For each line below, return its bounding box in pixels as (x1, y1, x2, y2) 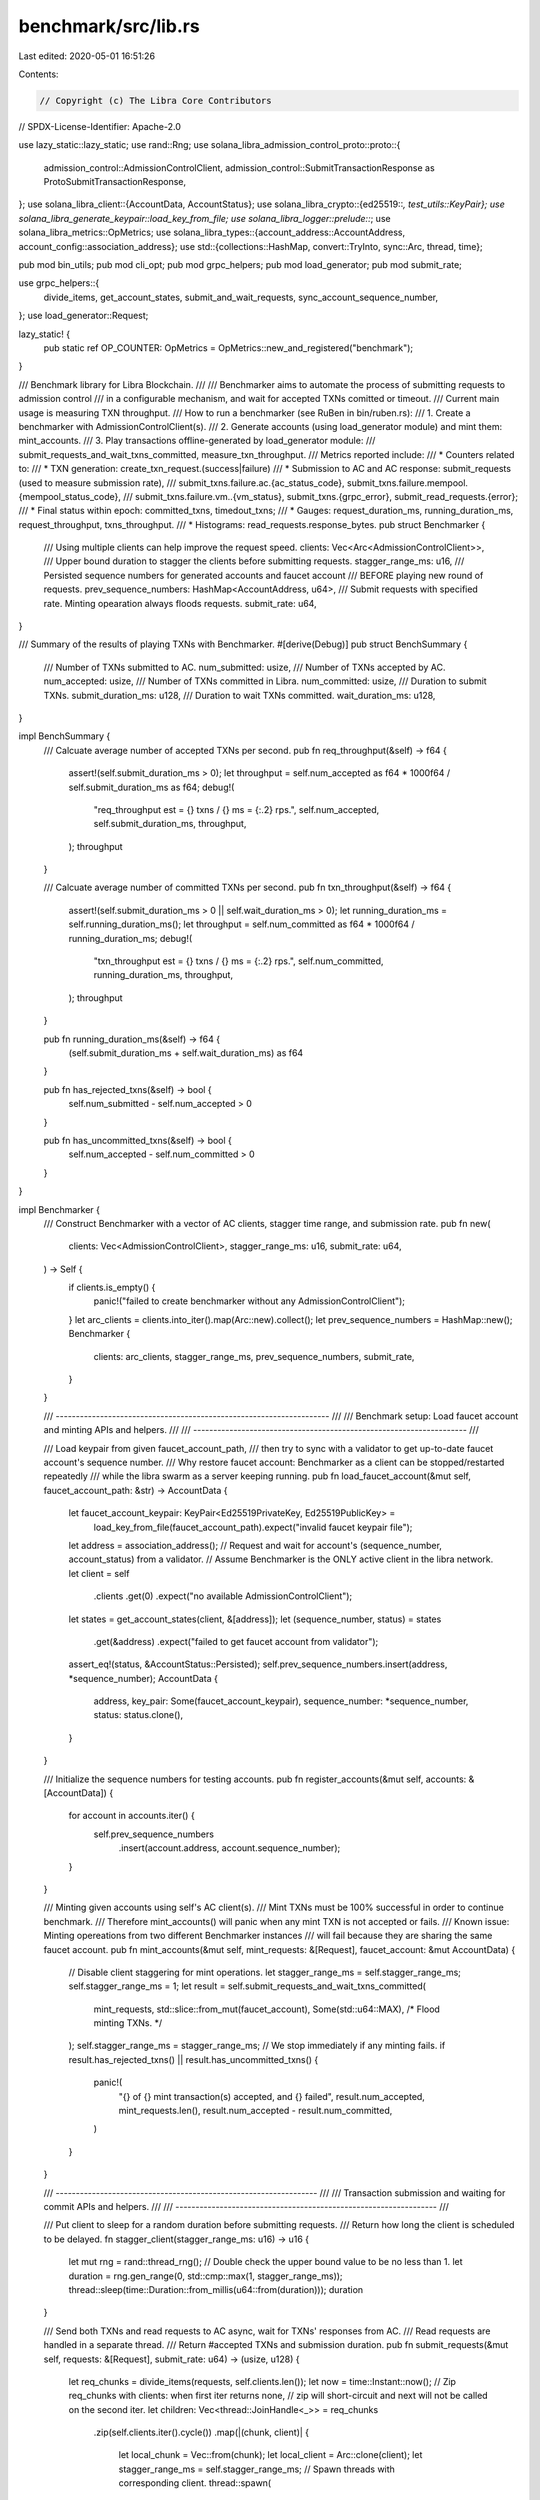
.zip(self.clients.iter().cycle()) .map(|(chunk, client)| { (93, 2426, 310, 2439)
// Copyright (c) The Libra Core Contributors (39, 95, 272, 106)
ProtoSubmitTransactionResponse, (43, 176, 187, 188)
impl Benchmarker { (18, 1203, 100, 1215)
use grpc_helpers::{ (18, 277, 100, 289)
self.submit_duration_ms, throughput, (93, 818, 247, 830)
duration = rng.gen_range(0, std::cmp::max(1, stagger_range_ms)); (68, 2270, 344, 2282)
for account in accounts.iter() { (68, 1810, 195, 1822)
